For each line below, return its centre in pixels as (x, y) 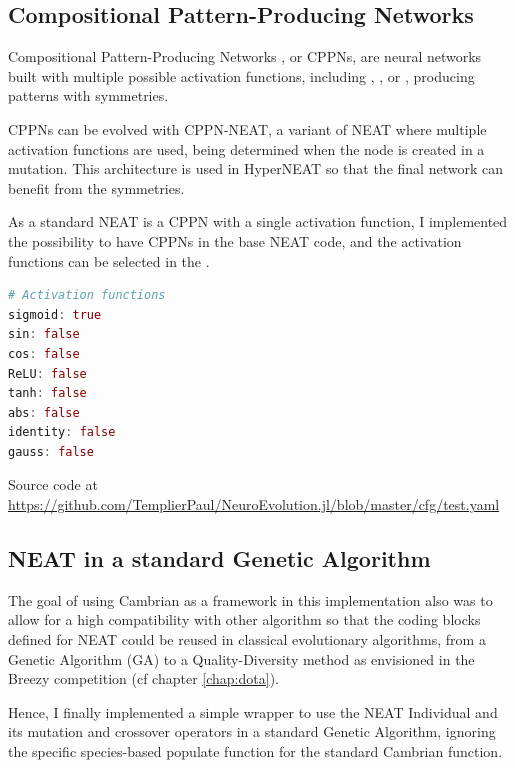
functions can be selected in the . (109, 260)
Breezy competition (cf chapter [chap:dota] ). (143, 678)
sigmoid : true (55, 314)
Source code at (53, 484)
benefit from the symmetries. (96, 187)
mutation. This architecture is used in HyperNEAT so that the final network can (255, 168)
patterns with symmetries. (88, 95)
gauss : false (51, 451)
